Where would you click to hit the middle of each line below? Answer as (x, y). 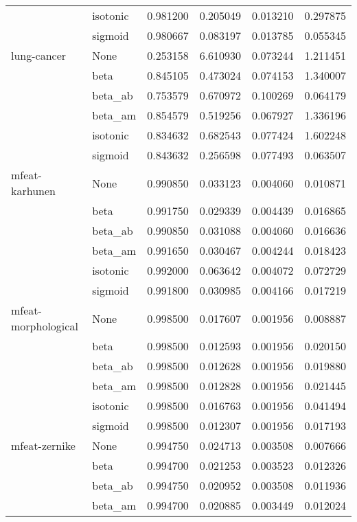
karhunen (33, 191)
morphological (45, 326)
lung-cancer (39, 55)
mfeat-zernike (43, 445)
